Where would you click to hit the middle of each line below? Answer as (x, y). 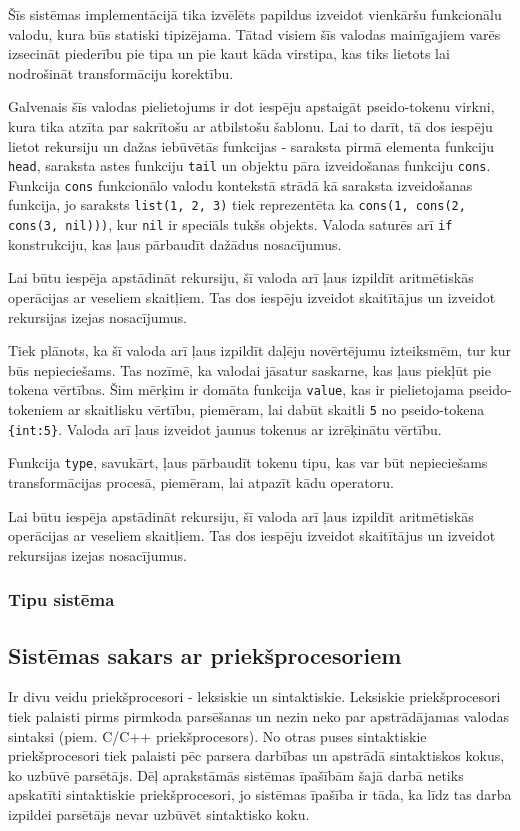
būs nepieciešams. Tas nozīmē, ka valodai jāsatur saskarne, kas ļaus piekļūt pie (249, 369)
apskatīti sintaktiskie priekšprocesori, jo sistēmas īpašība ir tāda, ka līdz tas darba (260, 794)
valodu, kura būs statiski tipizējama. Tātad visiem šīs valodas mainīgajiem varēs (254, 33)
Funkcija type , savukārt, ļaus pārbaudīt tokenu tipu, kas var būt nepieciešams (248, 462)
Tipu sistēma (61, 599)
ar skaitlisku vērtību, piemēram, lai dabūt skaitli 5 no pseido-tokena (276, 409)
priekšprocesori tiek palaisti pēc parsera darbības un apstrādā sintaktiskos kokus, (256, 755)
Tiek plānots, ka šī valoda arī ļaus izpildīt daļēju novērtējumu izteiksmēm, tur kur (259, 350)
